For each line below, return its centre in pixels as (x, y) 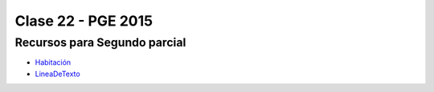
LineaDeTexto (57, 74)
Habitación (53, 62)
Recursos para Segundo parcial (100, 42)
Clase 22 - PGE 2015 (84, 21)
